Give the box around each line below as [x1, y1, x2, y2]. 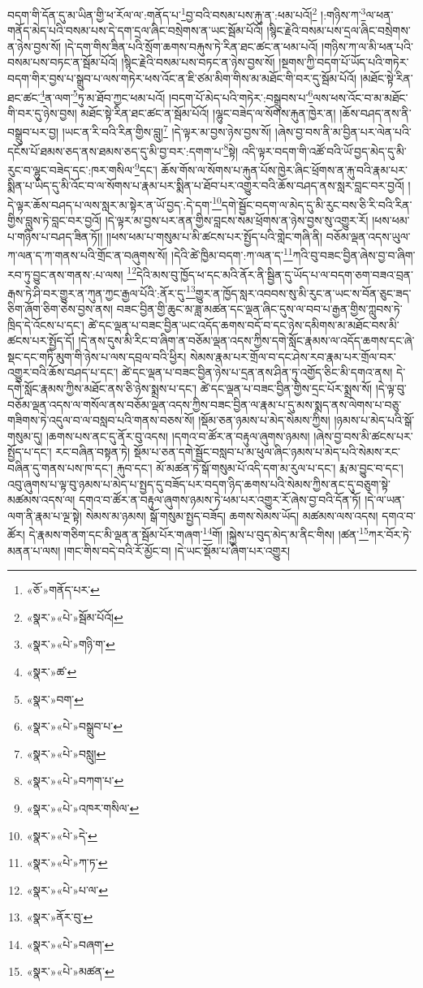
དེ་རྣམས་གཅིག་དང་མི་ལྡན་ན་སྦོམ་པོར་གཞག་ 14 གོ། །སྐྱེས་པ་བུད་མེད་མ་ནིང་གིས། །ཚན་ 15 [28, 524, 369, 542]
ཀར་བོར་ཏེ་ [368, 525, 412, 542]
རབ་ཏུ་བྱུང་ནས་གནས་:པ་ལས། [7, 265, 123, 283]
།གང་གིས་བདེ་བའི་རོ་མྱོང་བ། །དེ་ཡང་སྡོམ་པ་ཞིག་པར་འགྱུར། [64, 541, 291, 559]
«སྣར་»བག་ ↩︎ [26, 690, 84, 707]
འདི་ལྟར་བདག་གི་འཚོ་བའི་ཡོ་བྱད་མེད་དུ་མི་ [241, 142, 407, 159]
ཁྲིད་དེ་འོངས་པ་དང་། [7, 316, 84, 333]
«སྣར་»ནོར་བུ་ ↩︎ [26, 908, 93, 925]
